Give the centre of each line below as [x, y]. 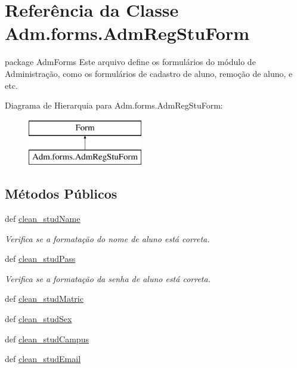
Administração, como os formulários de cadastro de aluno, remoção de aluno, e [149, 73]
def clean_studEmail [43, 359]
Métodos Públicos [61, 194]
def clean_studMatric [44, 299]
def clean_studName [43, 219]
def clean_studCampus [47, 338]
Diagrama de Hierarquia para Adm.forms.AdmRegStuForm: [114, 105]
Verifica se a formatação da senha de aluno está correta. [108, 278]
